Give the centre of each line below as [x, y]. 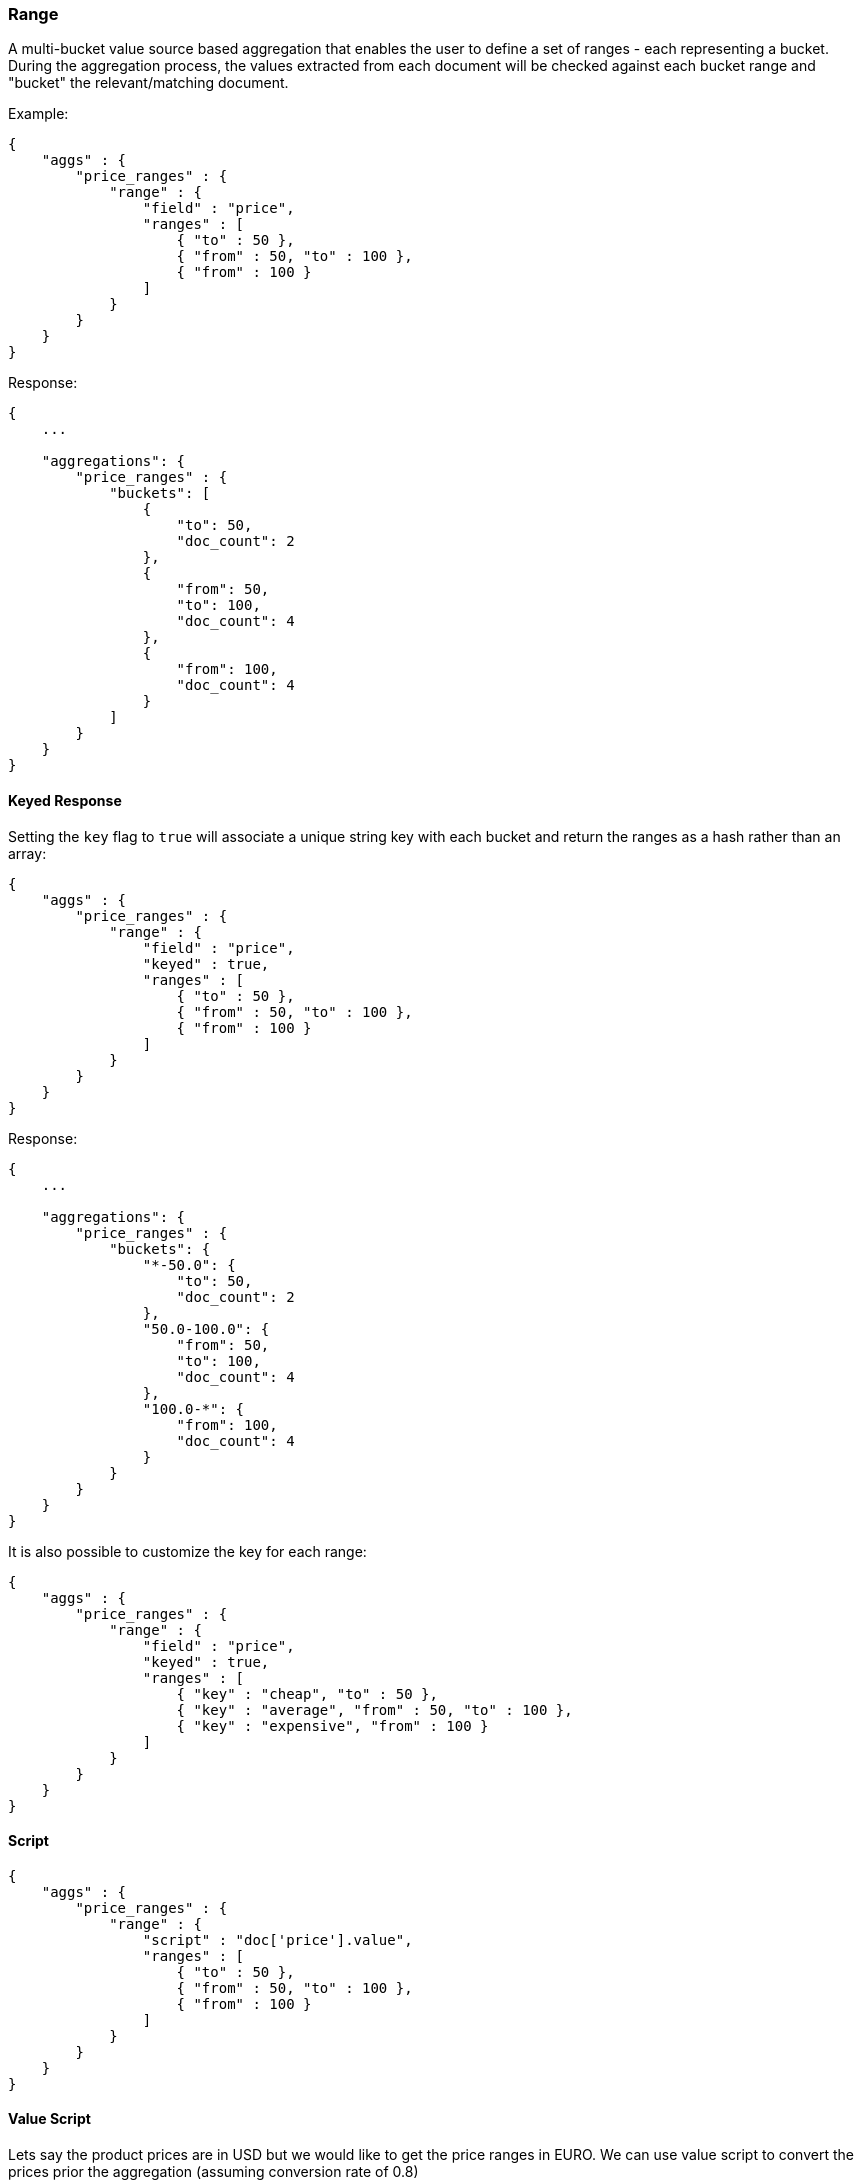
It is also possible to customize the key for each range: [187, 1551]
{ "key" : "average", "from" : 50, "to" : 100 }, [374, 1709]
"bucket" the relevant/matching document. [148, 83]
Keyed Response [65, 800]
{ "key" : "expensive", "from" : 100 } [332, 1725]
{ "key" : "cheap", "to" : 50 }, [307, 1693]
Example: [38, 114]
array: [27, 853]
